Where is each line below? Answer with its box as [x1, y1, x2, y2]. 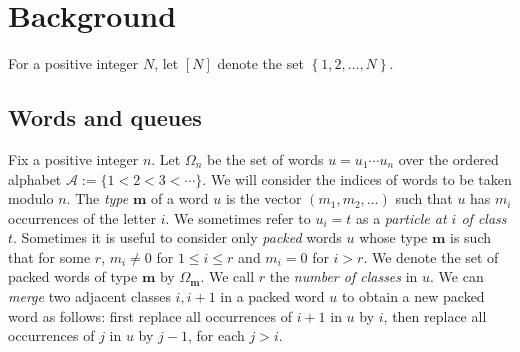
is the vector [225, 188, 302, 209]
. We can [430, 266, 484, 287]
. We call [200, 266, 255, 287]
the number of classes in [269, 266, 418, 287]
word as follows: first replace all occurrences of [8, 305, 292, 326]
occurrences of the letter [8, 207, 156, 228]
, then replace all [383, 305, 487, 326]
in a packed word [220, 286, 325, 307]
